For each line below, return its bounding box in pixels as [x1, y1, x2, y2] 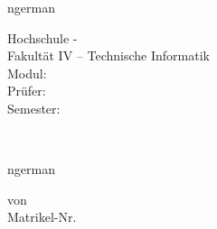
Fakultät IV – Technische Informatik [7, 46, 210, 65]
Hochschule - [7, 28, 78, 47]
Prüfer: [7, 81, 46, 100]
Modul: [7, 63, 47, 82]
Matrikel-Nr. [7, 207, 77, 226]
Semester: [7, 98, 61, 117]
